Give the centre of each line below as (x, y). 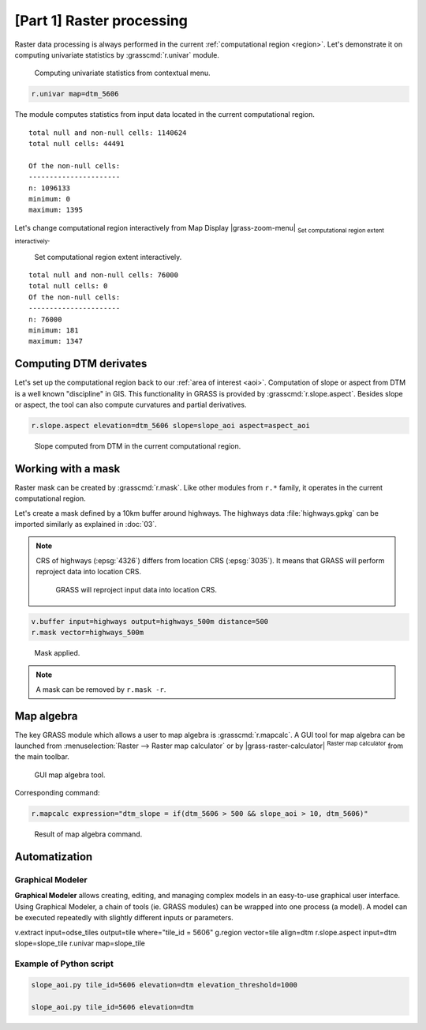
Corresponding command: (57, 793)
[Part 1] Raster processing (101, 21)
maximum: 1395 (56, 210)
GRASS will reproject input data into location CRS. (136, 589)
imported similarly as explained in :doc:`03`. (86, 524)
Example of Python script (64, 964)
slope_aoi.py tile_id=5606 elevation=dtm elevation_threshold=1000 (164, 985)
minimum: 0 (50, 199)
